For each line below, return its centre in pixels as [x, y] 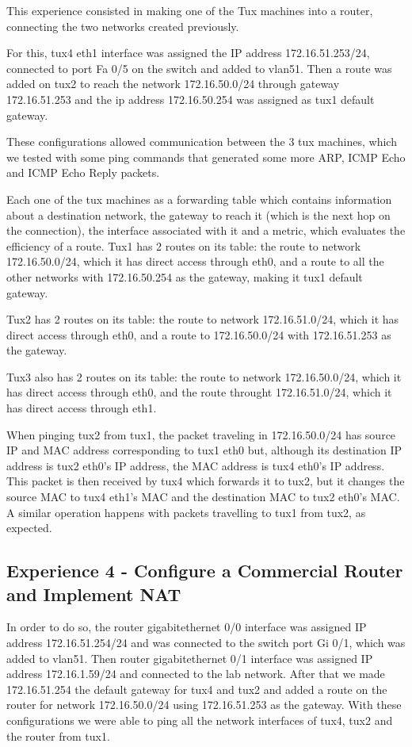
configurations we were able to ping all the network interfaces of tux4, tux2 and [200, 720]
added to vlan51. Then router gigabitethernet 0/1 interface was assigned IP [190, 658]
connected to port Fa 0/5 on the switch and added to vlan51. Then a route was [199, 68]
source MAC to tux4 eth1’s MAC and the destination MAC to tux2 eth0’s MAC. [203, 497]
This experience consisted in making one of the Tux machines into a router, [190, 10]
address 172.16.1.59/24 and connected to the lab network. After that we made [196, 674]
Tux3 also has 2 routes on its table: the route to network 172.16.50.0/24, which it [204, 376]
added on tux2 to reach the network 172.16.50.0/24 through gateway [173, 84]
